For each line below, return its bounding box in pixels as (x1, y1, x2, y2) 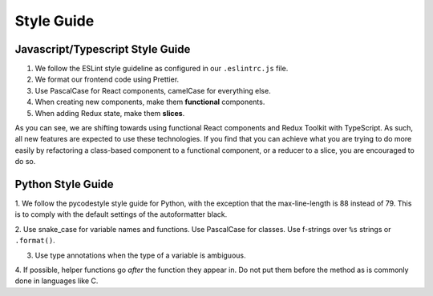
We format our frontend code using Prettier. (34, 74, 180, 84)
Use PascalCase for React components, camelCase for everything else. (34, 86, 272, 95)
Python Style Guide (14, 178, 114, 191)
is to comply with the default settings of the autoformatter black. (14, 210, 228, 219)
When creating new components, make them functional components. (34, 97, 265, 107)
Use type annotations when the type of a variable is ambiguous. (34, 250, 246, 260)
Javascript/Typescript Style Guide (14, 42, 191, 56)
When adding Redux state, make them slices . (34, 108, 185, 118)
